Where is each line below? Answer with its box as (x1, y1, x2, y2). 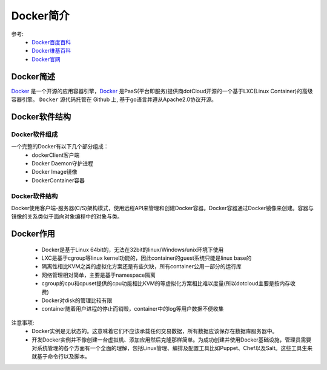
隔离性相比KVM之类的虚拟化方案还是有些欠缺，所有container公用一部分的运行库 (41, 263, 242, 270)
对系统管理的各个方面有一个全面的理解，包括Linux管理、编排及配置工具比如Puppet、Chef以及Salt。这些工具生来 (31, 344, 313, 351)
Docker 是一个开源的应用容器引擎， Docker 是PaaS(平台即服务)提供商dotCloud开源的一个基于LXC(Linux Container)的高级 (11, 87, 313, 94)
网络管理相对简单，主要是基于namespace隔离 (41, 271, 156, 279)
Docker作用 (11, 229, 56, 239)
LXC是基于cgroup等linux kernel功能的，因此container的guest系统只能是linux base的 (41, 254, 252, 262)
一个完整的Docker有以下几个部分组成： (11, 143, 109, 150)
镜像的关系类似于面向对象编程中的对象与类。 (11, 213, 123, 220)
